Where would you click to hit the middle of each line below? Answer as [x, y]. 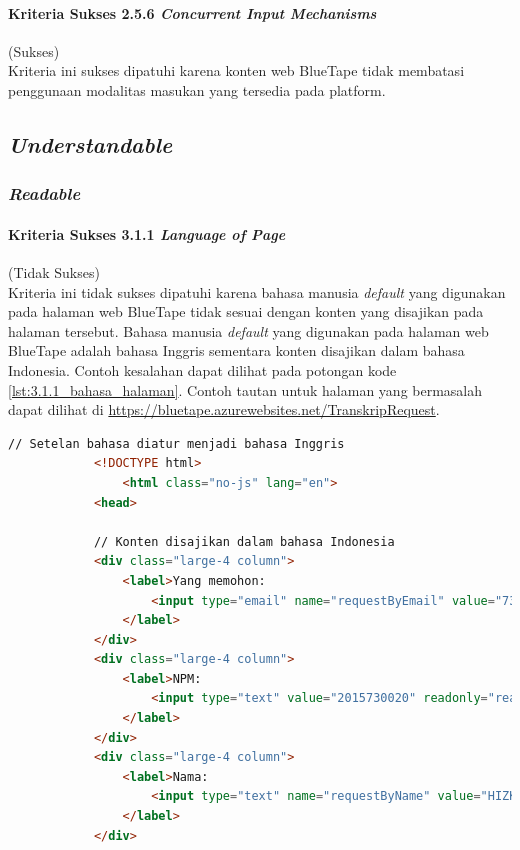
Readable [44, 193]
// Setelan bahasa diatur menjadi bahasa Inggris [176, 443]
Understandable [90, 143]
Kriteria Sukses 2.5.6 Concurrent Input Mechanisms [192, 12]
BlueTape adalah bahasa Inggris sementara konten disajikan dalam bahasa [236, 350]
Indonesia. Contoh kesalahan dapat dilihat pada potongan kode [202, 369]
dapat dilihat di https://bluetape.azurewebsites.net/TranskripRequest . [224, 409]
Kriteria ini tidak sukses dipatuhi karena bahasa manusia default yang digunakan [257, 291]
